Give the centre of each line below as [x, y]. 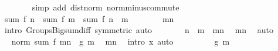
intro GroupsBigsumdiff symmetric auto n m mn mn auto [139, 30]
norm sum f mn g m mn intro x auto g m [121, 41]
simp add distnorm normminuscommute [106, 7]
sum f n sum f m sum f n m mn [89, 18]
